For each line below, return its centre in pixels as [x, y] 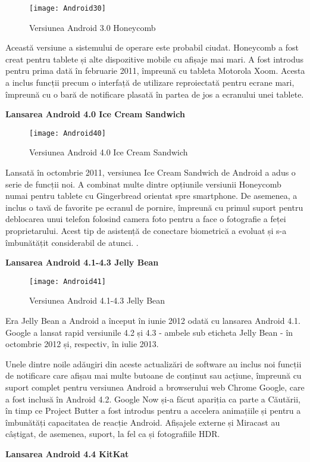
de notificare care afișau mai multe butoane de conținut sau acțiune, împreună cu [154, 375]
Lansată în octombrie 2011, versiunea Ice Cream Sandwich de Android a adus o [151, 172]
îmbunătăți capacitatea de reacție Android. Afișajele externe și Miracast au [143, 422]
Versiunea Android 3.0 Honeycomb [93, 27]
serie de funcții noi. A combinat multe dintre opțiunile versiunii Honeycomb [143, 184]
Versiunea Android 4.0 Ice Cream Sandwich [109, 152]
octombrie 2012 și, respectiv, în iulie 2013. [82, 344]
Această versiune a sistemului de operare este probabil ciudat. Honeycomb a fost [152, 47]
